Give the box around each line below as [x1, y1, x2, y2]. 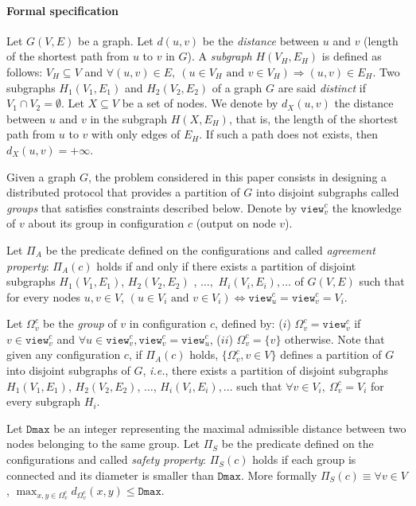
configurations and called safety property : [6, 451, 206, 468]
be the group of [43, 315, 117, 332]
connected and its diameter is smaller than [6, 466, 214, 483]
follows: [6, 63, 43, 80]
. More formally [240, 466, 317, 483]
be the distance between [202, 32, 320, 49]
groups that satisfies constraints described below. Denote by [6, 199, 297, 216]
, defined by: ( [215, 315, 283, 332]
